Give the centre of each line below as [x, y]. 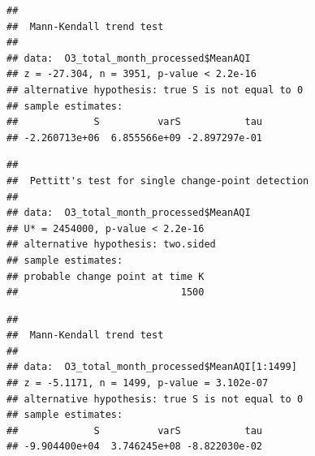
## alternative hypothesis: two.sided [111, 245]
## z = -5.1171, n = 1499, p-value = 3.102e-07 [138, 383]
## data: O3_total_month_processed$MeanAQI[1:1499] [152, 367]
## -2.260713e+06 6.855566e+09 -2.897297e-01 [134, 138]
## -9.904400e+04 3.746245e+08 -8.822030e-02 [134, 447]
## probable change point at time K [106, 276]
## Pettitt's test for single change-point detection [158, 181]
